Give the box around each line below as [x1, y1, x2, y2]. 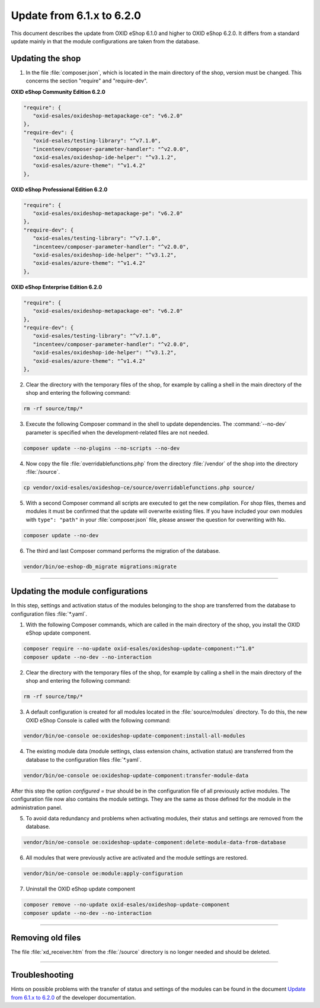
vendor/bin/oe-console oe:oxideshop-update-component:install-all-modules [23, 733, 246, 739]
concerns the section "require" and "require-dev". [25, 77, 148, 84]
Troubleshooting [11, 970, 74, 980]
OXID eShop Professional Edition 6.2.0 [11, 186, 108, 193]
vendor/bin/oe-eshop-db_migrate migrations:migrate [23, 563, 177, 570]
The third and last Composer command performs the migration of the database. [25, 547, 220, 554]
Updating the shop [11, 53, 81, 64]
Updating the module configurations [11, 587, 148, 597]
